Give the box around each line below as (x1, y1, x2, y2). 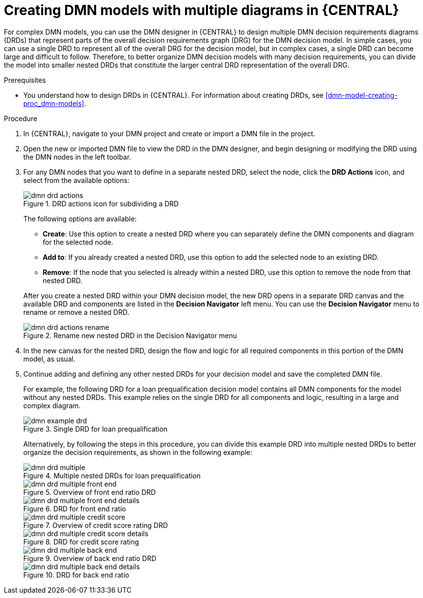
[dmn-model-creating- (325, 91, 398, 99)
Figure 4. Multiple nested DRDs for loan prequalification (23, 471, 201, 480)
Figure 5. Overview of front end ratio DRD (23, 488, 156, 496)
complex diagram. (23, 401, 81, 410)
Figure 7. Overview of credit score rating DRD (23, 521, 168, 529)
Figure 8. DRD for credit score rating (23, 537, 139, 546)
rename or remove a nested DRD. (23, 308, 129, 316)
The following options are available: (23, 214, 137, 223)
